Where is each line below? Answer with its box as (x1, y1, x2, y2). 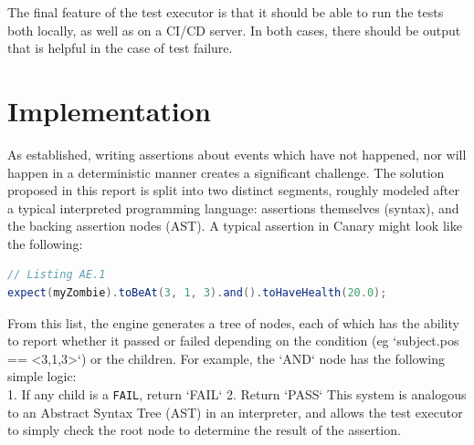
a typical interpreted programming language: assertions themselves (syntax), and (7, 198, 459, 217)
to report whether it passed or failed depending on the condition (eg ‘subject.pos (7, 331, 459, 350)
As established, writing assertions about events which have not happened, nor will (7, 144, 467, 163)
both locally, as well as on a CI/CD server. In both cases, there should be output (7, 20, 461, 39)
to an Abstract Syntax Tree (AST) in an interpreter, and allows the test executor (7, 402, 463, 421)
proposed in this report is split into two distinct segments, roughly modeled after (7, 181, 460, 200)
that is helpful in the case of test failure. (7, 38, 233, 57)
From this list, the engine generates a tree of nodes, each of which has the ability (7, 313, 459, 332)
